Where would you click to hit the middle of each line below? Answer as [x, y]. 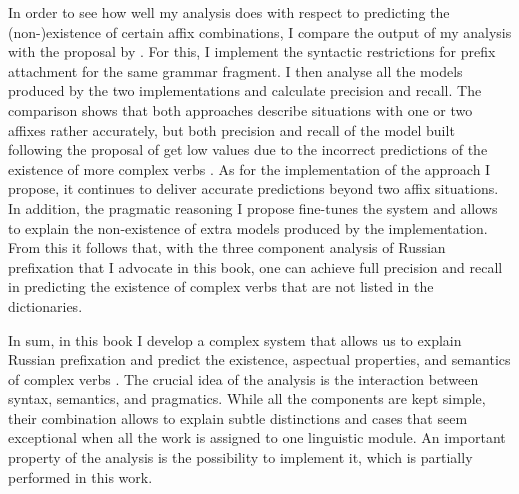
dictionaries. [45, 305]
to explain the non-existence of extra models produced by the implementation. [248, 227]
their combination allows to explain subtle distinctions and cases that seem [238, 417]
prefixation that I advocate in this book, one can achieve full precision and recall [255, 266]
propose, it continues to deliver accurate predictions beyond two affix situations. [253, 188]
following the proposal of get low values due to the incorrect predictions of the [248, 149]
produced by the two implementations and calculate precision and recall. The [245, 90]
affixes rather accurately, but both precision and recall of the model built [231, 129]
